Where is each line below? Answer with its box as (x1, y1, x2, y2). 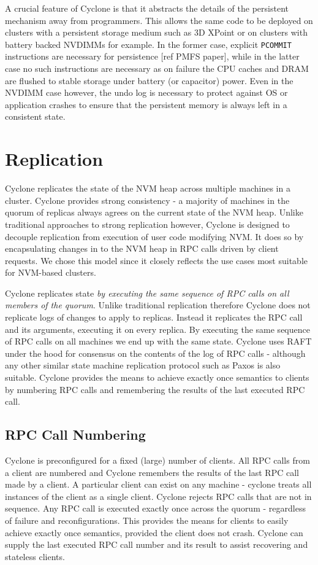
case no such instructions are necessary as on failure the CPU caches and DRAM (5, 62, 309, 75)
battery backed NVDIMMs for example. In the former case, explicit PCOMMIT (5, 37, 292, 50)
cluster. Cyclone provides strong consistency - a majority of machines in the (5, 193, 290, 206)
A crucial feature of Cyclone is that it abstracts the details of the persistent (5, 2, 289, 14)
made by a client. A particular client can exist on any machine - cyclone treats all (5, 478, 312, 491)
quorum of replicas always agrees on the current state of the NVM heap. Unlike (5, 206, 303, 219)
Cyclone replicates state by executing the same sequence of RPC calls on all (5, 286, 289, 299)
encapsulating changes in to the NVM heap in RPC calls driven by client (5, 242, 279, 255)
